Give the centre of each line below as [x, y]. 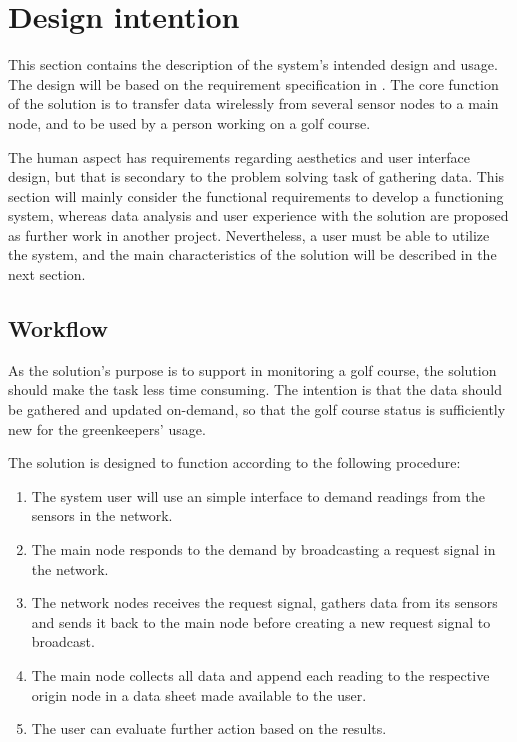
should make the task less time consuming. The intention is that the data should [255, 389]
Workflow [58, 328]
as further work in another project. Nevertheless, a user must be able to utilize [249, 234]
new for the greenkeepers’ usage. [107, 428]
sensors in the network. [102, 515]
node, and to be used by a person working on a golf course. [189, 122]
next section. [47, 274]
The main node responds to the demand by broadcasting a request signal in [263, 549]
